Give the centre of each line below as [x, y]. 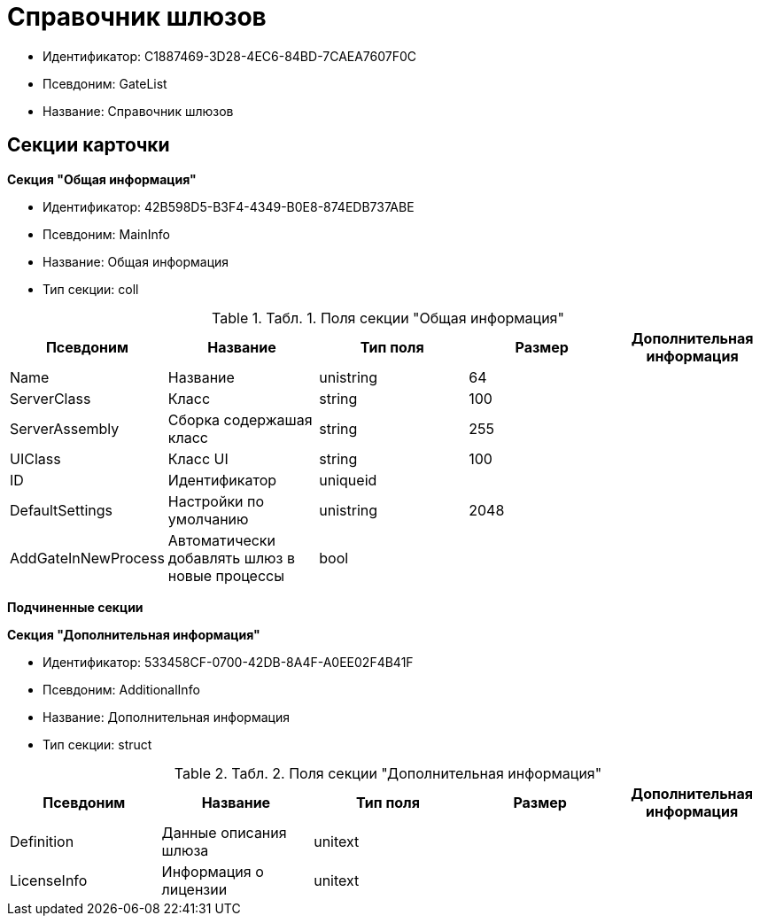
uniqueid [348, 480]
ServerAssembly [65, 428]
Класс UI [198, 458]
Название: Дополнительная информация [166, 717]
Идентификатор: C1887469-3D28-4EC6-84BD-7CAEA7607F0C [230, 56]
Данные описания [224, 832]
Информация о [213, 871]
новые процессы [226, 575]
